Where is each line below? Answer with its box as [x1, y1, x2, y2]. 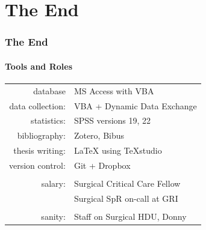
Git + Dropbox [73, 159, 131, 171]
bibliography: [17, 129, 66, 142]
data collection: [9, 99, 66, 112]
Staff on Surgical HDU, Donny [73, 210, 187, 223]
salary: [41, 177, 66, 190]
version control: [9, 159, 66, 171]
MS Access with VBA [73, 84, 154, 97]
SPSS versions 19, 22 [73, 114, 151, 127]
